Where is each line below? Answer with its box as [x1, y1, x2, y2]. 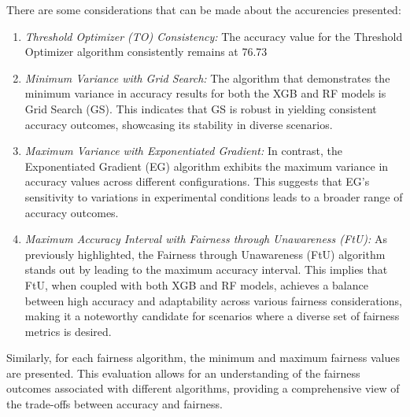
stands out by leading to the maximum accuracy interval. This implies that [24, 261, 388, 278]
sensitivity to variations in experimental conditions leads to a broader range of [24, 188, 403, 205]
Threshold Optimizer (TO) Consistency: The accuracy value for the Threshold [24, 28, 403, 44]
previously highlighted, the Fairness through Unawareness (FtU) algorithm [24, 245, 386, 262]
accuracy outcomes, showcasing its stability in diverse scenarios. [24, 116, 333, 132]
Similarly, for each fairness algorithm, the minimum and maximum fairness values [6, 349, 400, 366]
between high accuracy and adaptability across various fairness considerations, [24, 292, 402, 308]
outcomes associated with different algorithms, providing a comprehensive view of [6, 380, 400, 397]
